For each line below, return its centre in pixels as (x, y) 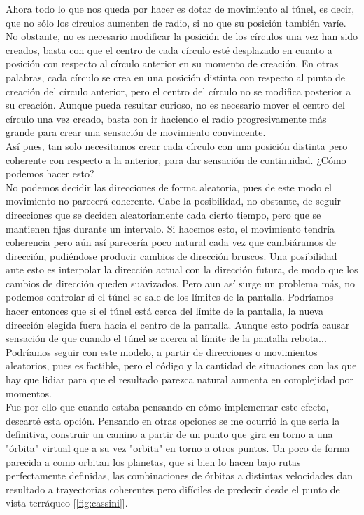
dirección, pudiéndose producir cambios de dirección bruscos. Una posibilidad (171, 255)
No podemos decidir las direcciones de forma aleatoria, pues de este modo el (169, 187)
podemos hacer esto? (50, 173)
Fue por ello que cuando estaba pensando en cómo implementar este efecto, (167, 407)
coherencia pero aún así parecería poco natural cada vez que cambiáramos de (171, 242)
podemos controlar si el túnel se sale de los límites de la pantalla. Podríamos (170, 297)
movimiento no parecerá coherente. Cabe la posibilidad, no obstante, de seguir (174, 201)
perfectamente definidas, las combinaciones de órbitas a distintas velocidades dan (180, 475)
